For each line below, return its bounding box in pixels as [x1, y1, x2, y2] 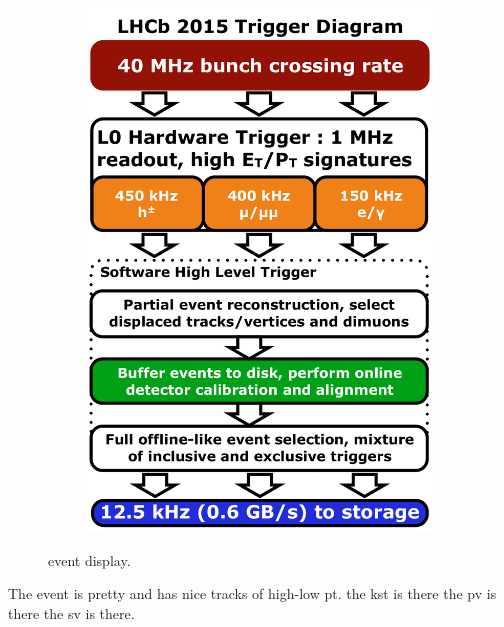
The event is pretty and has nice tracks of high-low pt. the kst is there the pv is [8, 583, 497, 604]
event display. [48, 549, 131, 570]
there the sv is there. [8, 602, 135, 623]
